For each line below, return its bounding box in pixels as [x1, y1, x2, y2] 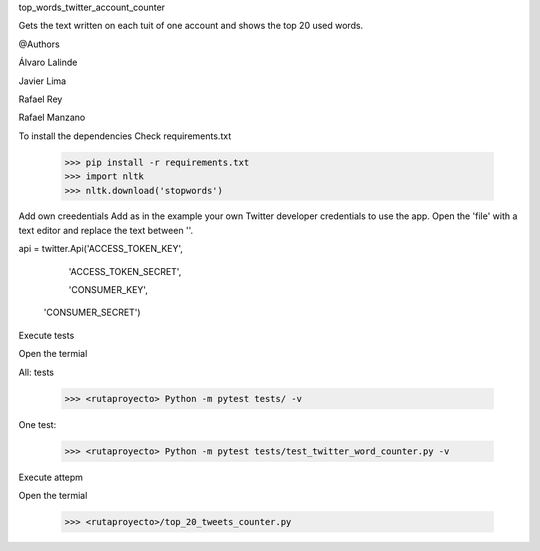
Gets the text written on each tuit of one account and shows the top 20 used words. [18, 20, 364, 32]
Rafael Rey [18, 93, 63, 105]
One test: [18, 418, 57, 430]
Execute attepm [18, 471, 84, 483]
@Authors [18, 38, 60, 50]
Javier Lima [18, 75, 67, 87]
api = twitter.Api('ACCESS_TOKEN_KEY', [18, 243, 184, 255]
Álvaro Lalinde [18, 56, 78, 69]
